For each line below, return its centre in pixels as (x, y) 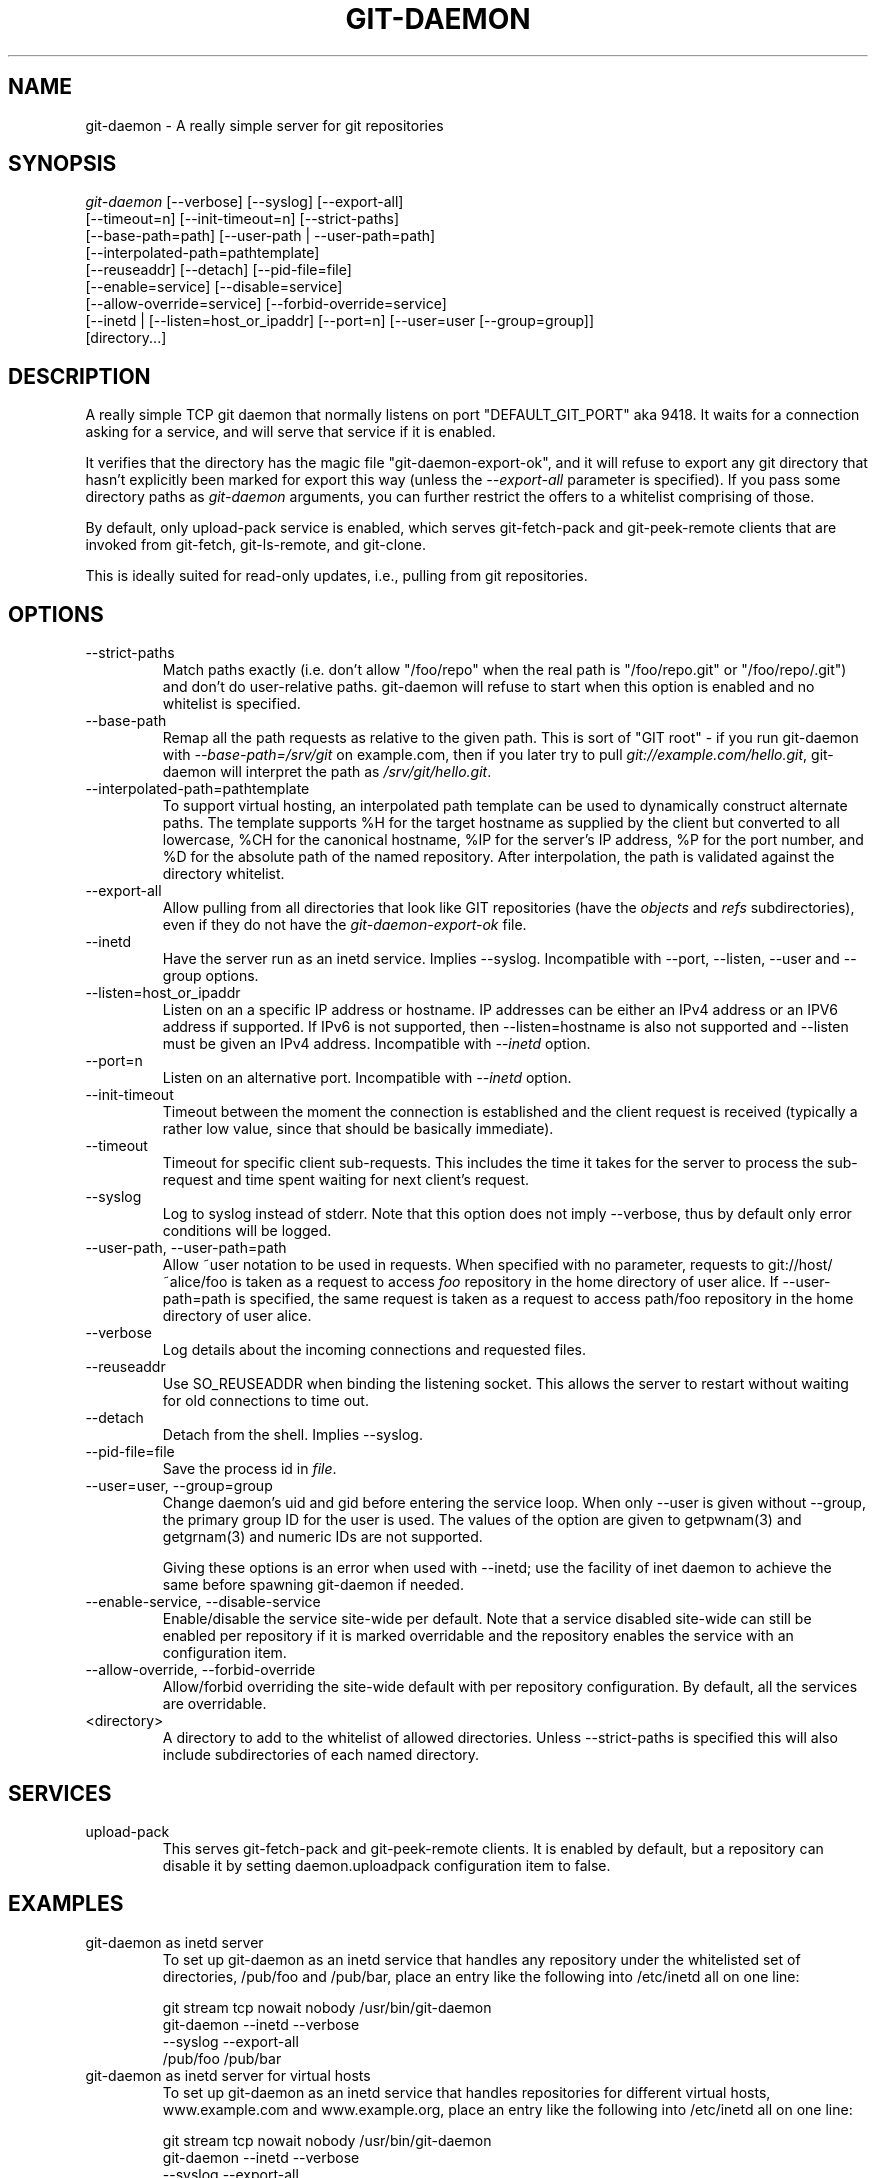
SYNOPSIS (62, 164)
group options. (210, 976)
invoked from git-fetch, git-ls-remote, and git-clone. (256, 545)
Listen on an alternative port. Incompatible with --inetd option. (367, 1078)
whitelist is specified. (231, 704)
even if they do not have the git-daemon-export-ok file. (344, 925)
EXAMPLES (66, 1904)
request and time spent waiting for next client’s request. (346, 1180)
